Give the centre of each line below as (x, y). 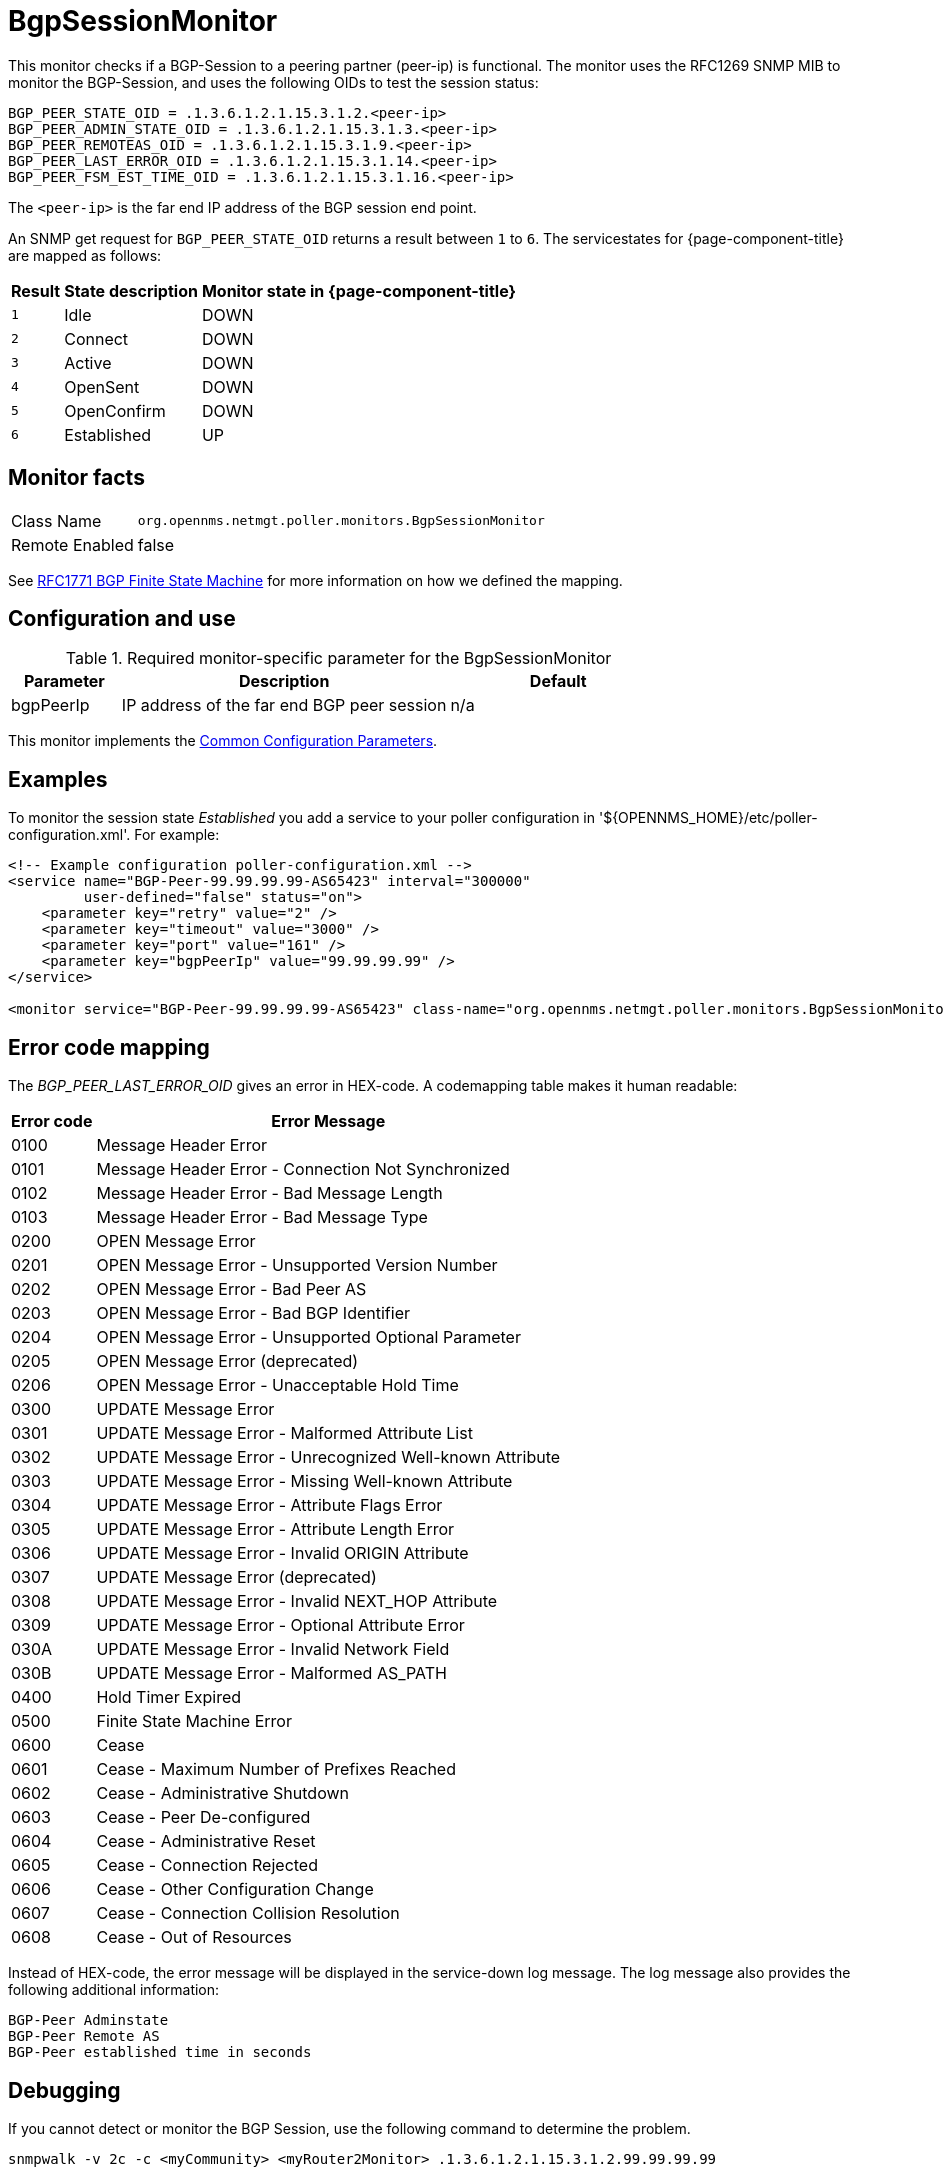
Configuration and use (122, 619)
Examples (58, 779)
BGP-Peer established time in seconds (160, 2052)
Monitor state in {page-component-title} (358, 290)
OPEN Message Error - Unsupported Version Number (297, 1265)
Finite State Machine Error (194, 1721)
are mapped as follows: (85, 255)
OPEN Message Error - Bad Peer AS (231, 1289)
